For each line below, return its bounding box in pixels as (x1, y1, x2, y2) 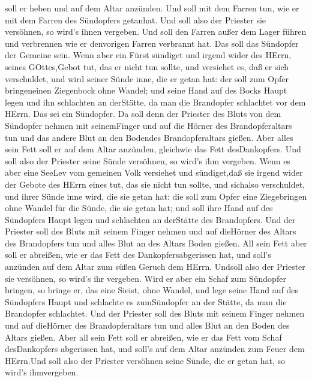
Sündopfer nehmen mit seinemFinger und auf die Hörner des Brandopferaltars (5, 119, 292, 131)
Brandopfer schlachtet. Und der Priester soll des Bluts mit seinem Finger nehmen (5, 307, 305, 320)
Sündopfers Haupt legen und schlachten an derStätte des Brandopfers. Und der (5, 213, 296, 225)
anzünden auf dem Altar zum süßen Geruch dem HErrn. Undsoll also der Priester (5, 260, 305, 273)
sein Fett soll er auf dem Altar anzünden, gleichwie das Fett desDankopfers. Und (5, 143, 301, 155)
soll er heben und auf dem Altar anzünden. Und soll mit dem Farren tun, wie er (5, 2, 299, 14)
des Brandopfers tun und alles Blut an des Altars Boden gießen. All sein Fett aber (5, 236, 307, 249)
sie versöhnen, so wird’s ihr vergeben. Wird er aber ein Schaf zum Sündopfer (5, 272, 286, 284)
